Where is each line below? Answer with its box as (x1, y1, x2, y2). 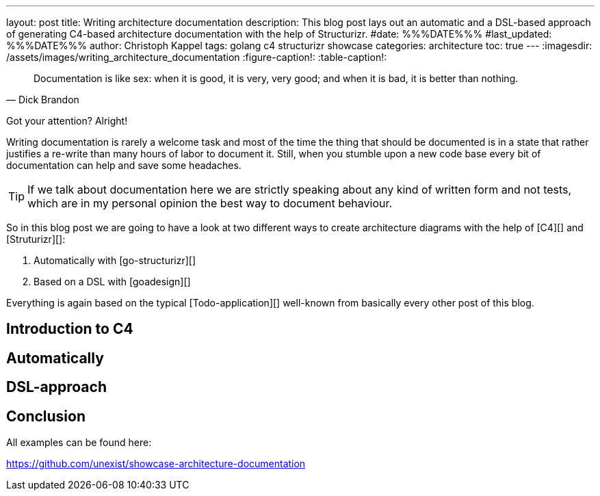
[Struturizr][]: (6, 233, 66, 245)
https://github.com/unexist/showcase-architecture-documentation (6, 458, 306, 470)
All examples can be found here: (6, 436, 152, 449)
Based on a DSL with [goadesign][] (34, 276, 191, 287)
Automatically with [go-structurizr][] (34, 254, 196, 266)
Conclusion (6, 407, 86, 425)
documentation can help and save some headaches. (6, 159, 242, 171)
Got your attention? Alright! (6, 115, 128, 127)
